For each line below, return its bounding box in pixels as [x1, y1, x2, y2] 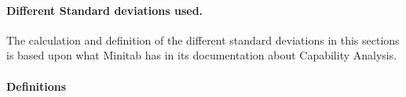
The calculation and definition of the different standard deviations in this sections [6, 31, 400, 48]
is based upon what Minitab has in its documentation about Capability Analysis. [6, 47, 397, 63]
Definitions [6, 77, 67, 94]
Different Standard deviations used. [6, 2, 203, 18]
